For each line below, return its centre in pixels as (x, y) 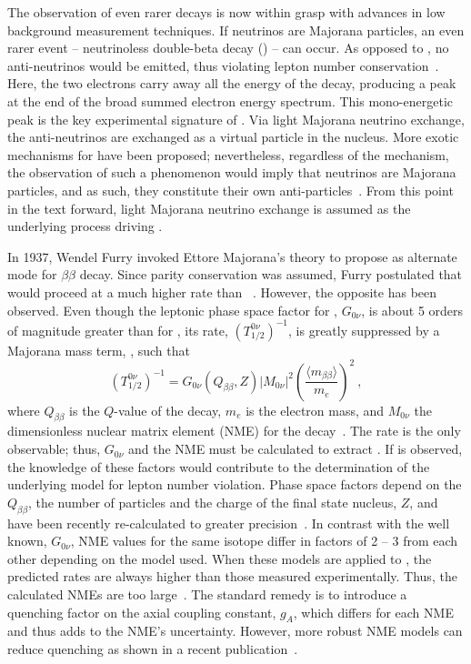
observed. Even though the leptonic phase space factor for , (172, 310)
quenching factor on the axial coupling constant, (142, 612)
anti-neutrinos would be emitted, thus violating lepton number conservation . (223, 65)
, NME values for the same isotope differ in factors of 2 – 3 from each (264, 541)
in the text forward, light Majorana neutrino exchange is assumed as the (209, 208)
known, (27, 541)
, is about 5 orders (412, 310)
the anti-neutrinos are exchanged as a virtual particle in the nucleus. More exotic (233, 137)
